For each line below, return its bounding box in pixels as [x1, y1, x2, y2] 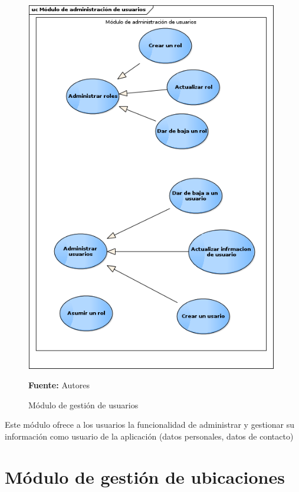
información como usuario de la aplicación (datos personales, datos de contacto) [5, 430, 294, 443]
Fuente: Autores [28, 379, 90, 391]
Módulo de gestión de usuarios [28, 398, 139, 411]
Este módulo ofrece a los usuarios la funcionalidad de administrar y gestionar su [5, 418, 294, 431]
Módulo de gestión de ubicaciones [5, 464, 285, 488]
